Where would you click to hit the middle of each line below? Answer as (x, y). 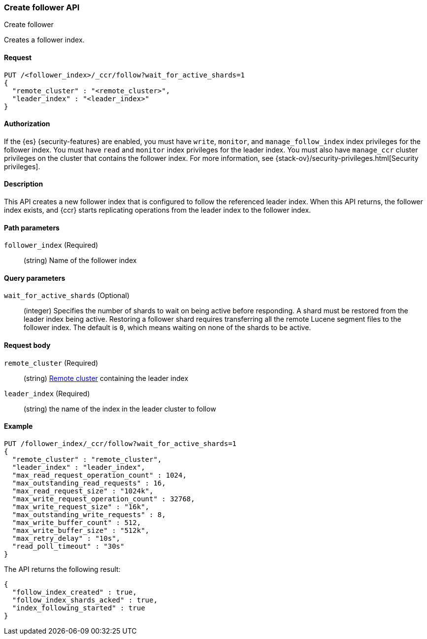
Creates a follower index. (44, 40)
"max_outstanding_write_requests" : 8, (89, 514)
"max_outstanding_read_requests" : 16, (89, 483)
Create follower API (42, 7)
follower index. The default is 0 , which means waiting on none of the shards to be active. (167, 328)
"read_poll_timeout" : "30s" (68, 546)
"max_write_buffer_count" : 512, (77, 522)
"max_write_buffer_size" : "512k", (81, 530)
